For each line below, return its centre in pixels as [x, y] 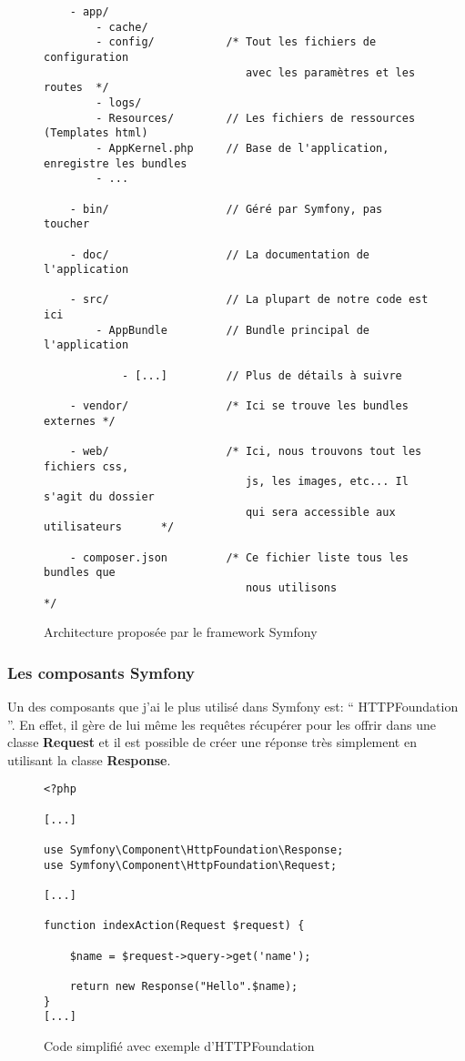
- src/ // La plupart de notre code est [249, 300]
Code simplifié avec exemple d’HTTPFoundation [179, 1045]
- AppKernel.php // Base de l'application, [243, 148]
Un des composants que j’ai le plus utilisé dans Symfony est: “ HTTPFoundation [233, 707]
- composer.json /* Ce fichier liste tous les [239, 557]
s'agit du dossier [99, 497]
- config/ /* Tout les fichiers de [236, 42]
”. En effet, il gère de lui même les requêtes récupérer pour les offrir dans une [222, 724]
